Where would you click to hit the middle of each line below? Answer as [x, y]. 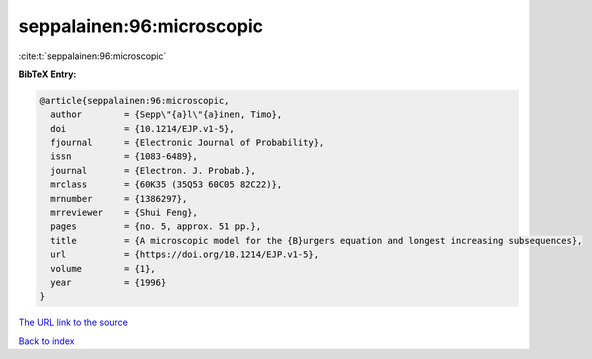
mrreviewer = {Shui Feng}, [124, 213]
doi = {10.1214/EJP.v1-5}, [142, 128]
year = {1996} [108, 282]
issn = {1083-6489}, [124, 156]
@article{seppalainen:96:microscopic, [134, 100]
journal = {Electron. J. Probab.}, [153, 170]
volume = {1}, [103, 268]
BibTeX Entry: [47, 74]
